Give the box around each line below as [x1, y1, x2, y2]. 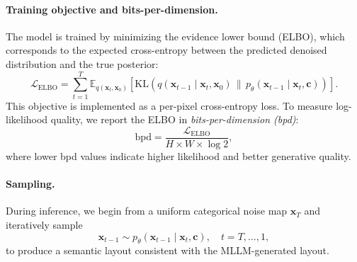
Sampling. [6, 176, 55, 191]
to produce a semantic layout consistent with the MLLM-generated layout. [6, 243, 329, 258]
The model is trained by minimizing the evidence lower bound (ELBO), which [6, 28, 345, 43]
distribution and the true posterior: [6, 56, 159, 71]
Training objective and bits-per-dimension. [6, 1, 218, 16]
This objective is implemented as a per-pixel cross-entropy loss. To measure [6, 98, 333, 113]
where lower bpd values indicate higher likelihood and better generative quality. [6, 148, 351, 163]
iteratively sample [6, 217, 83, 232]
